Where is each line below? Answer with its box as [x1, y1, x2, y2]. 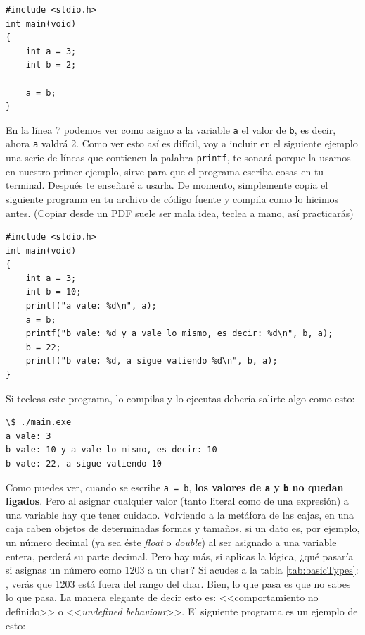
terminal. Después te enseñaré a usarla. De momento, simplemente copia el [6, 178, 328, 192]
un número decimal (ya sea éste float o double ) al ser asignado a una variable [6, 535, 337, 550]
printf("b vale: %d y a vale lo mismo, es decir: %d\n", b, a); [25, 328, 333, 339]
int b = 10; [25, 287, 82, 297]
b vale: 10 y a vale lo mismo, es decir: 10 [6, 445, 217, 455]
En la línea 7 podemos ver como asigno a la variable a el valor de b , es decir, [6, 122, 336, 137]
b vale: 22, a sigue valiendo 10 [6, 459, 162, 469]
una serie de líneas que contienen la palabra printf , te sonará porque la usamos [6, 150, 351, 165]
